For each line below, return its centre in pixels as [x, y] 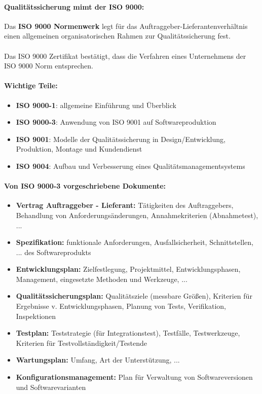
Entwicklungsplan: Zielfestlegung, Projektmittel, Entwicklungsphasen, [128, 269]
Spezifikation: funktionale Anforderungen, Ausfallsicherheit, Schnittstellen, [135, 242]
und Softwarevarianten [51, 387]
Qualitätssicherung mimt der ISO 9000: [74, 6]
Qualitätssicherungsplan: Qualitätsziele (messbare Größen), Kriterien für [134, 296]
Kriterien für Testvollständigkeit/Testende [81, 343]
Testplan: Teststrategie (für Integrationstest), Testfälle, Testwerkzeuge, [128, 333]
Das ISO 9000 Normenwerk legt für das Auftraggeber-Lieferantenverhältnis [126, 26]
